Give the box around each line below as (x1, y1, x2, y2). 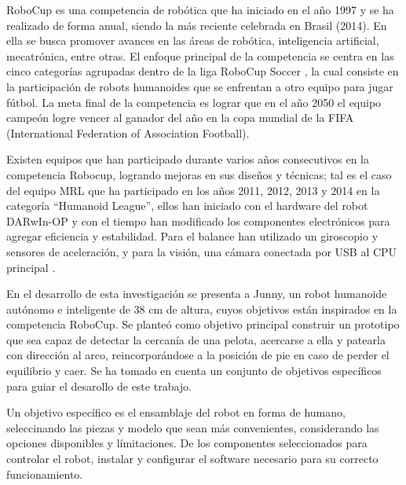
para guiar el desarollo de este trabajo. (6, 377, 192, 394)
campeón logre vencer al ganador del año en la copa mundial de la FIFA (6, 109, 354, 126)
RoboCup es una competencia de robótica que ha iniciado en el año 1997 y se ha (6, 2, 394, 17)
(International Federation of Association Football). (6, 124, 250, 141)
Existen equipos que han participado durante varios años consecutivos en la (6, 151, 370, 167)
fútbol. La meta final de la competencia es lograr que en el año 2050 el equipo (6, 94, 382, 110)
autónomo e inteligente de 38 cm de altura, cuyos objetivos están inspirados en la (6, 300, 397, 317)
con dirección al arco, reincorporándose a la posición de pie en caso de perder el (6, 347, 390, 363)
